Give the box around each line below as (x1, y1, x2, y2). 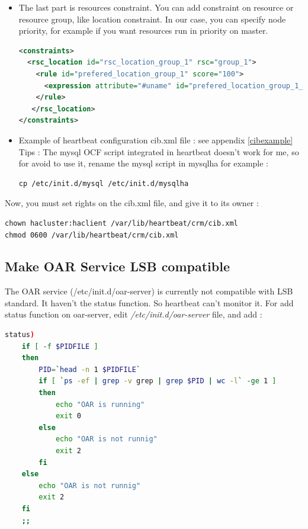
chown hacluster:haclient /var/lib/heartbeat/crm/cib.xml (5, 219, 238, 227)
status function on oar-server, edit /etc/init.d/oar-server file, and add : (5, 308, 262, 320)
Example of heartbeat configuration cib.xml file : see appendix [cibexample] (18, 133, 293, 146)
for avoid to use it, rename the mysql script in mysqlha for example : (18, 157, 269, 169)
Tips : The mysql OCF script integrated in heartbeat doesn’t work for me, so (18, 145, 299, 158)
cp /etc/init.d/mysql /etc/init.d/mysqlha (18, 179, 189, 188)
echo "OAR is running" (55, 400, 145, 409)
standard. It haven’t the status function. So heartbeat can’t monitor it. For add (5, 296, 294, 309)
